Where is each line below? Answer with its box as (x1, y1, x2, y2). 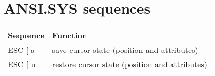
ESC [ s (8, 44, 34, 56)
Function (52, 29, 87, 41)
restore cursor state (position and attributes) (52, 58, 207, 70)
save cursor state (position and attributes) (52, 44, 198, 56)
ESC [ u (8, 58, 36, 70)
